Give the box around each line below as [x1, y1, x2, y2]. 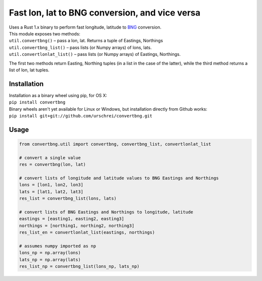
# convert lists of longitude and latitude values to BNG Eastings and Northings [19, 175, 219, 181]
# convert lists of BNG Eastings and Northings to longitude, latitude [19, 209, 194, 215]
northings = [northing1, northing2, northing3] [19, 223, 134, 228]
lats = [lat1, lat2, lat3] [19, 189, 83, 194]
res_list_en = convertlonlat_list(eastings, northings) [19, 230, 155, 235]
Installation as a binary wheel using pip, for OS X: [9, 92, 107, 98]
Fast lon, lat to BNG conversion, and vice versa [9, 7, 201, 18]
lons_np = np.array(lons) [19, 250, 81, 256]
